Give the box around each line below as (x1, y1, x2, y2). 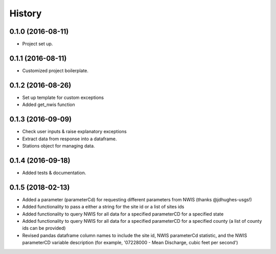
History (9, 8, 42, 19)
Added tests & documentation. (22, 170, 86, 176)
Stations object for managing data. (22, 142, 95, 149)
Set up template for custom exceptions (22, 94, 104, 100)
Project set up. (22, 41, 53, 47)
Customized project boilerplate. (22, 67, 89, 74)
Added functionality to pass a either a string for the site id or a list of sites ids (22, 204, 185, 210)
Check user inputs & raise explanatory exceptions (22, 129, 127, 135)
